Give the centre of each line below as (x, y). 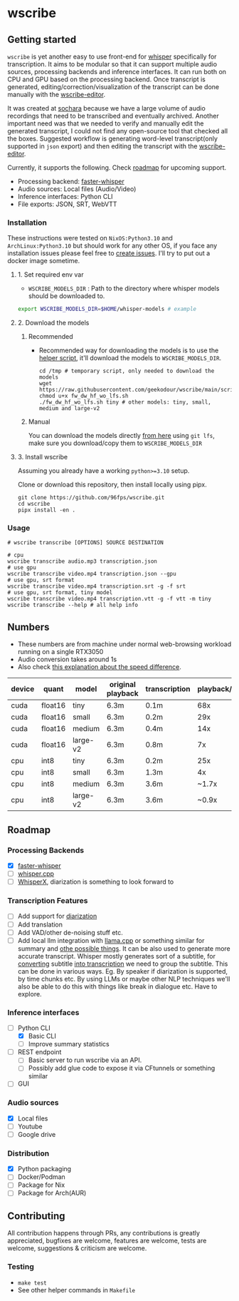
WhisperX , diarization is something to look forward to (96, 882)
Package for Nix (41, 1185)
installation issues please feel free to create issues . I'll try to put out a (109, 253)
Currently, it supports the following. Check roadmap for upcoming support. (117, 168)
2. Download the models (53, 323)
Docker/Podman (41, 1177)
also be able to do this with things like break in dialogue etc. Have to (117, 986)
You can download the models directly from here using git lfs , (122, 436)
